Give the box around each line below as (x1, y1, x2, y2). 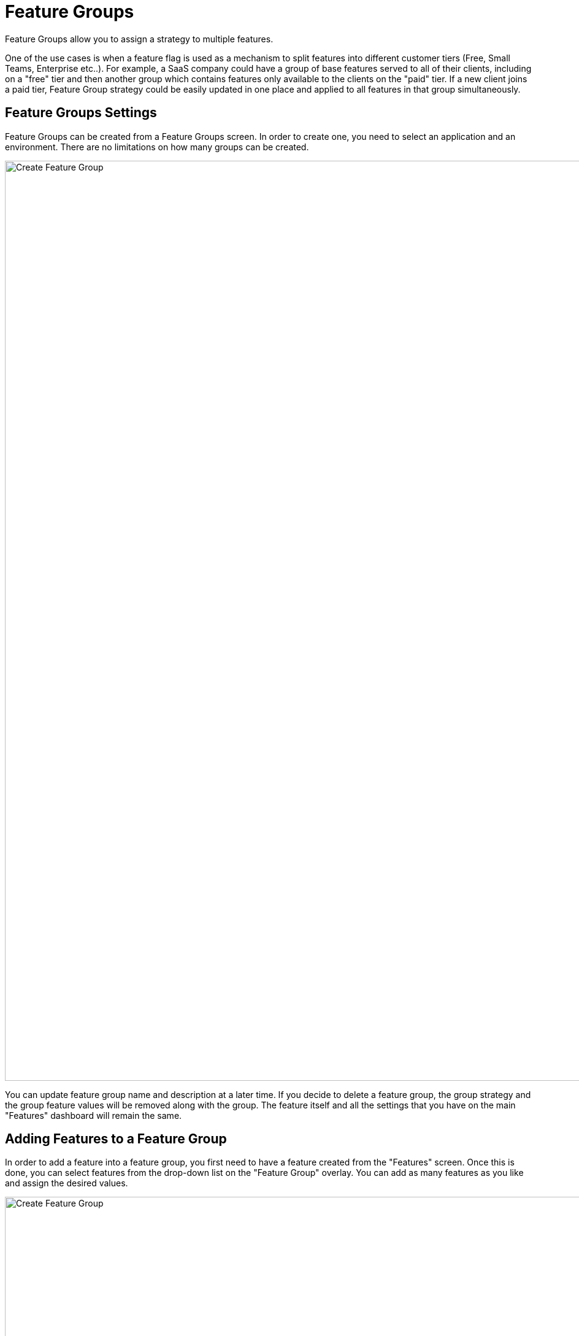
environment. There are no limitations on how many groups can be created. (5, 141, 309, 152)
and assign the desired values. (5, 1178, 128, 1189)
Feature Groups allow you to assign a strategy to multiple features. (5, 33, 274, 44)
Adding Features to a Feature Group (5, 1131, 227, 1147)
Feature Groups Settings (5, 105, 157, 121)
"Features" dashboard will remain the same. (5, 1110, 182, 1121)
